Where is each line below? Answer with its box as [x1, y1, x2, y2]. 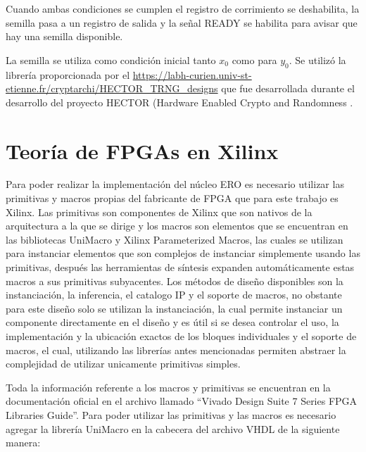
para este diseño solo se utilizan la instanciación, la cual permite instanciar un [6, 301, 343, 315]
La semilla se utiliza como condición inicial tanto [6, 52, 216, 67]
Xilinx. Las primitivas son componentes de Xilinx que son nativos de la [6, 204, 313, 219]
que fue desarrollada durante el [221, 81, 355, 96]
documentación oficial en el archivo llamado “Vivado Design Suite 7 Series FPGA [6, 394, 358, 408]
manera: [6, 435, 41, 450]
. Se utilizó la [289, 52, 346, 67]
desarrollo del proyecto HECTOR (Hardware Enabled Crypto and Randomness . [6, 94, 353, 109]
